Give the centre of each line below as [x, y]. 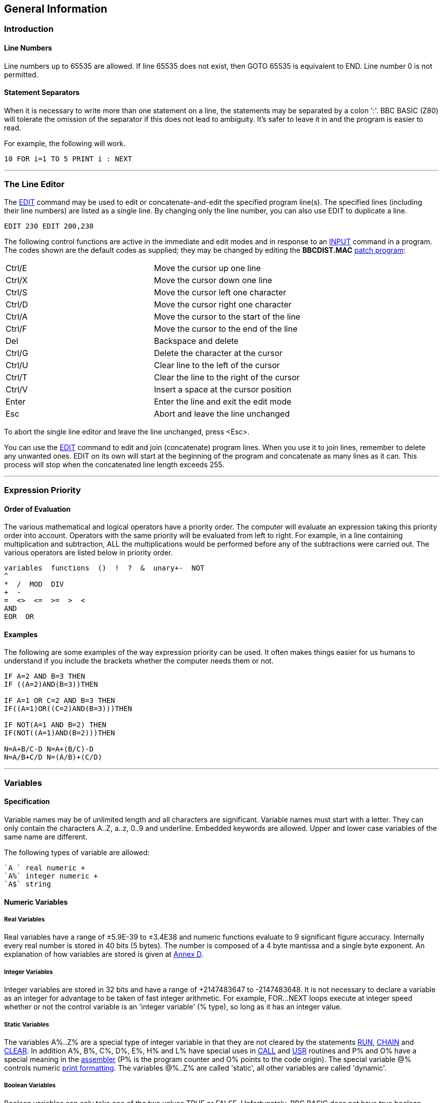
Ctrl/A [17, 316]
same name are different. [46, 837]
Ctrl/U [17, 365]
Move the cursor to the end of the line [226, 328]
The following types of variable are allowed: [77, 853]
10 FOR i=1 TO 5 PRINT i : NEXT [68, 159]
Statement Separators [42, 93]
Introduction [29, 29]
